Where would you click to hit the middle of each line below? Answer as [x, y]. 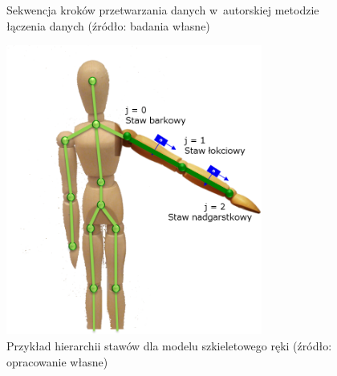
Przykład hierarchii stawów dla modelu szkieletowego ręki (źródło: [169, 345]
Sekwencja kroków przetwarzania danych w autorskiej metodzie [163, 10]
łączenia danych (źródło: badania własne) [108, 25]
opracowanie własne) [57, 361]
